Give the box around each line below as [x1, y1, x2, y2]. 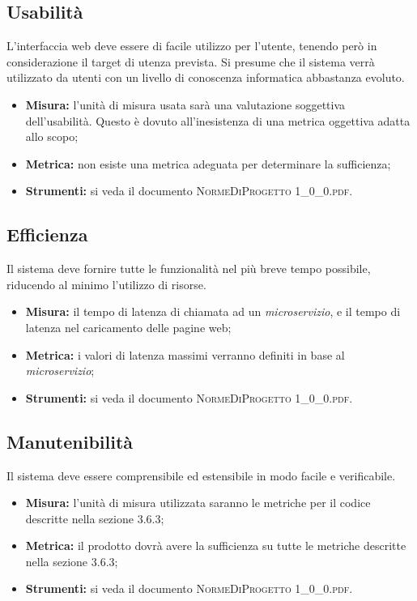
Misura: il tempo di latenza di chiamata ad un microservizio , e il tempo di [25, 303, 401, 320]
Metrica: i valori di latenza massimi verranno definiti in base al [25, 346, 345, 363]
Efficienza [6, 222, 88, 247]
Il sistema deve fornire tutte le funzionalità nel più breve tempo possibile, [6, 260, 371, 277]
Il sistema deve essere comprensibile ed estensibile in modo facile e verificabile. [6, 467, 396, 484]
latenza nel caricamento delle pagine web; [25, 318, 232, 335]
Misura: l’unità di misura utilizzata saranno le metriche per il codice [25, 494, 371, 511]
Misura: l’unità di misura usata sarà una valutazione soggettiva [25, 96, 346, 113]
